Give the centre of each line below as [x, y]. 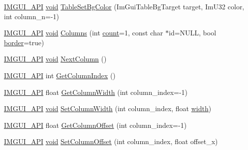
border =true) [24, 42]
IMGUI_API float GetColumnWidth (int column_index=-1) [96, 92]
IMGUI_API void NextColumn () [55, 59]
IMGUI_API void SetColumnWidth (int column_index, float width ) [108, 108]
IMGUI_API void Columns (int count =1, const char [84, 33]
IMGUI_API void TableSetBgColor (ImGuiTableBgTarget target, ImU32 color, [124, 6]
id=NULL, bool [192, 33]
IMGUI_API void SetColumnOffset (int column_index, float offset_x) [111, 141]
